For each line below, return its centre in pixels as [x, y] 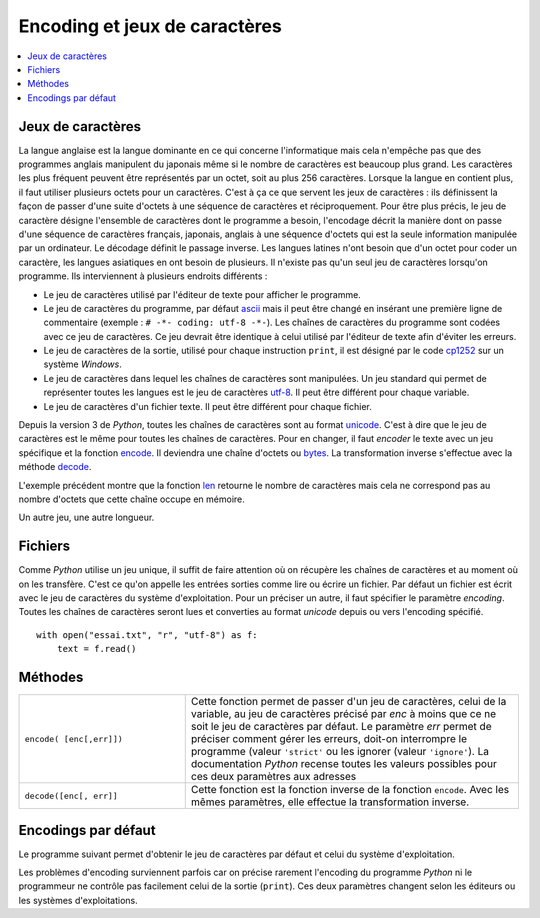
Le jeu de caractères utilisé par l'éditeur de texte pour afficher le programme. [202, 294]
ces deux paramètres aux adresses [273, 777]
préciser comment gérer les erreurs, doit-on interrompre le [328, 739]
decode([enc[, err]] [71, 795]
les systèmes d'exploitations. [78, 900]
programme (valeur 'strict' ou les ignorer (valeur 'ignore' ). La [340, 752]
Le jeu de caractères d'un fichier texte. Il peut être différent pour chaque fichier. [207, 406]
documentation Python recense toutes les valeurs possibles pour [343, 764]
